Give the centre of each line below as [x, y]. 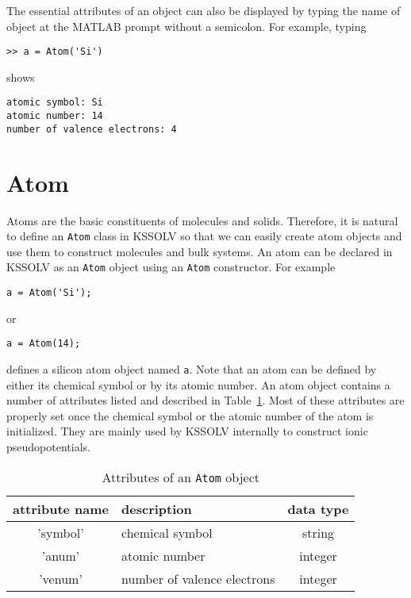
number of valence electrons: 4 [92, 129]
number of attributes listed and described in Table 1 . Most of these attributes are [205, 400]
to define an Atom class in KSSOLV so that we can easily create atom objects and [204, 236]
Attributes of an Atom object [181, 477]
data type [318, 508]
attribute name [61, 508]
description [157, 508]
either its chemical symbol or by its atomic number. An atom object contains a [198, 384]
